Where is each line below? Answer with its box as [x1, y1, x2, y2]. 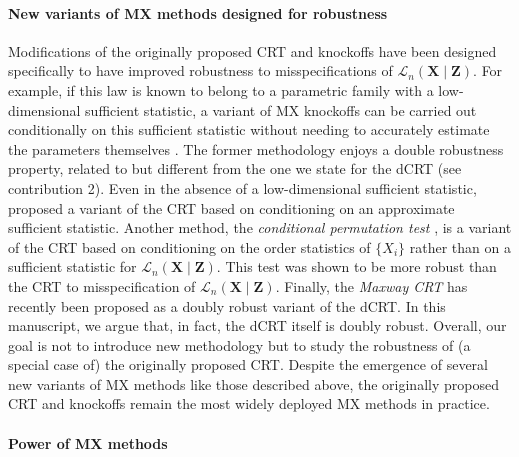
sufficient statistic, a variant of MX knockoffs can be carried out [85, 99, 477, 120]
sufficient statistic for [8, 256, 137, 277]
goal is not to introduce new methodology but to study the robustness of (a [8, 334, 471, 355]
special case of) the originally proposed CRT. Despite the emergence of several [8, 354, 488, 375]
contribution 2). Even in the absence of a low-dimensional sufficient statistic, [8, 177, 477, 198]
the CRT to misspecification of [8, 275, 196, 296]
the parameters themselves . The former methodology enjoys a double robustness [8, 138, 504, 159]
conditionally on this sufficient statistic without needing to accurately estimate [8, 119, 490, 140]
